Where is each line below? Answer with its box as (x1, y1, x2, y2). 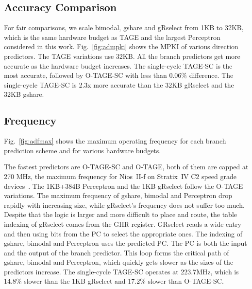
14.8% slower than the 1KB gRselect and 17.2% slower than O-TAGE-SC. (4, 276, 224, 286)
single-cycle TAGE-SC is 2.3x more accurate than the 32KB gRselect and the (4, 79, 234, 90)
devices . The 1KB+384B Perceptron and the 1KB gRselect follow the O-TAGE (4, 181, 243, 191)
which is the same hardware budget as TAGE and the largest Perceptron (4, 32, 220, 42)
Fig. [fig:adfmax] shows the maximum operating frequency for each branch (4, 136, 226, 146)
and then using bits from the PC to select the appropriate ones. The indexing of (4, 228, 243, 238)
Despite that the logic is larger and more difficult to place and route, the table (4, 209, 237, 219)
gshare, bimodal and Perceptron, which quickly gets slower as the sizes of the (4, 257, 234, 267)
